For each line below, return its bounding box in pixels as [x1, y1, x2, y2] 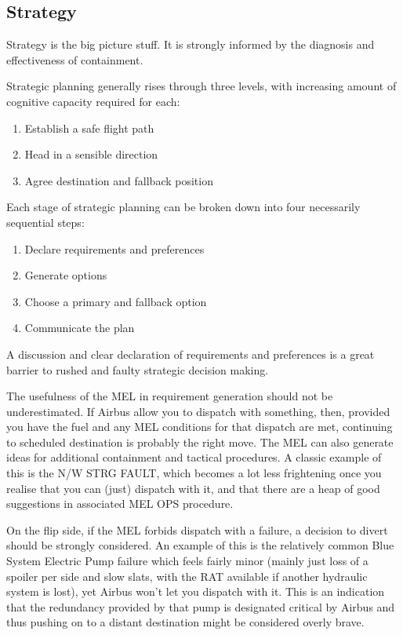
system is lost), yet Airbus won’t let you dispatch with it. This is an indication [6, 583, 385, 600]
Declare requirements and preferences [24, 240, 205, 257]
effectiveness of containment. [6, 51, 143, 68]
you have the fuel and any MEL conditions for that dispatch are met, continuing [6, 418, 393, 435]
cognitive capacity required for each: [6, 93, 180, 109]
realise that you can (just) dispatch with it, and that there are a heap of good [6, 480, 380, 496]
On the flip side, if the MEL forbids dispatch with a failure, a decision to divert [6, 521, 388, 538]
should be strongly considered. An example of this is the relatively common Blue [6, 537, 394, 553]
